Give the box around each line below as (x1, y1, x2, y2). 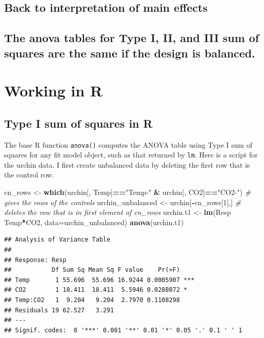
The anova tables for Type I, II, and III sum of (4, 30, 259, 46)
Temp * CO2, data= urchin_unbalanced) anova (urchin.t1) (4, 216, 184, 227)
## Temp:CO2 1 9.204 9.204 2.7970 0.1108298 (4, 296, 180, 304)
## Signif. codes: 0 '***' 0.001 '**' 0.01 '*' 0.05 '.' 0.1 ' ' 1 (4, 326, 243, 334)
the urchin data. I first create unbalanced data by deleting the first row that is (4, 159, 250, 170)
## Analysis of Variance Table (4, 236, 111, 244)
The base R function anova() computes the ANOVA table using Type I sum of (4, 139, 252, 150)
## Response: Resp (4, 256, 67, 264)
